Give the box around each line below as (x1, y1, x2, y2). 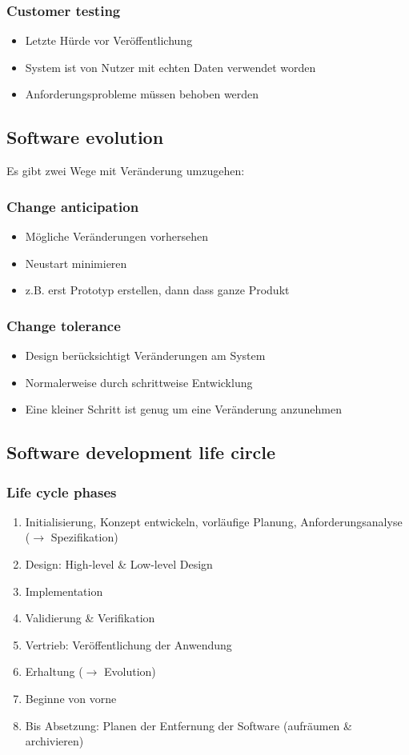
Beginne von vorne (25, 689, 117, 706)
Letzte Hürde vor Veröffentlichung (25, 32, 193, 49)
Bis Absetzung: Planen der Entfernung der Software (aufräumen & (25, 717, 352, 733)
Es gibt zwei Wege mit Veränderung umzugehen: (6, 162, 245, 179)
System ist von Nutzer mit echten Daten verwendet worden (25, 58, 316, 75)
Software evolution (6, 125, 164, 150)
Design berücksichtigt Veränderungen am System (25, 347, 266, 364)
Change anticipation (6, 196, 139, 216)
